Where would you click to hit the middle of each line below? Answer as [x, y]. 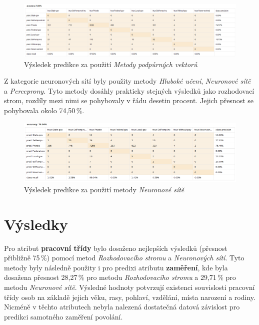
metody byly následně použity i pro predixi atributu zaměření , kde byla [116, 267]
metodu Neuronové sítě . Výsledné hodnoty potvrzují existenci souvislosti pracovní [129, 287]
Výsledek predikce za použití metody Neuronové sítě [104, 189]
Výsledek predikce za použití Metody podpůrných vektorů [111, 64]
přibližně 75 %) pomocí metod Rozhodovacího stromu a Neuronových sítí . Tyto [124, 258]
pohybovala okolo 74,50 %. [44, 110]
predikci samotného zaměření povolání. [63, 316]
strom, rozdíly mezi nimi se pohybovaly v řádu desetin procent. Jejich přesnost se [129, 100]
